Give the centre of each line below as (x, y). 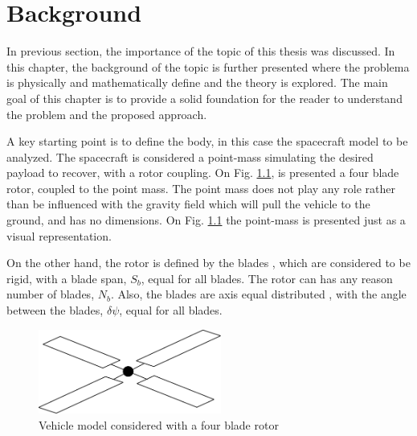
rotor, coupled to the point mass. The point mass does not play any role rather (201, 188)
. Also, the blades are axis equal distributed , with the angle (258, 294)
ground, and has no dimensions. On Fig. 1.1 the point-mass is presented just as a (206, 220)
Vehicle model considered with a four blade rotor (159, 424)
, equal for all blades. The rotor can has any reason (267, 278)
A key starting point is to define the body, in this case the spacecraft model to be (207, 141)
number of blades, (51, 294)
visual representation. (59, 235)
